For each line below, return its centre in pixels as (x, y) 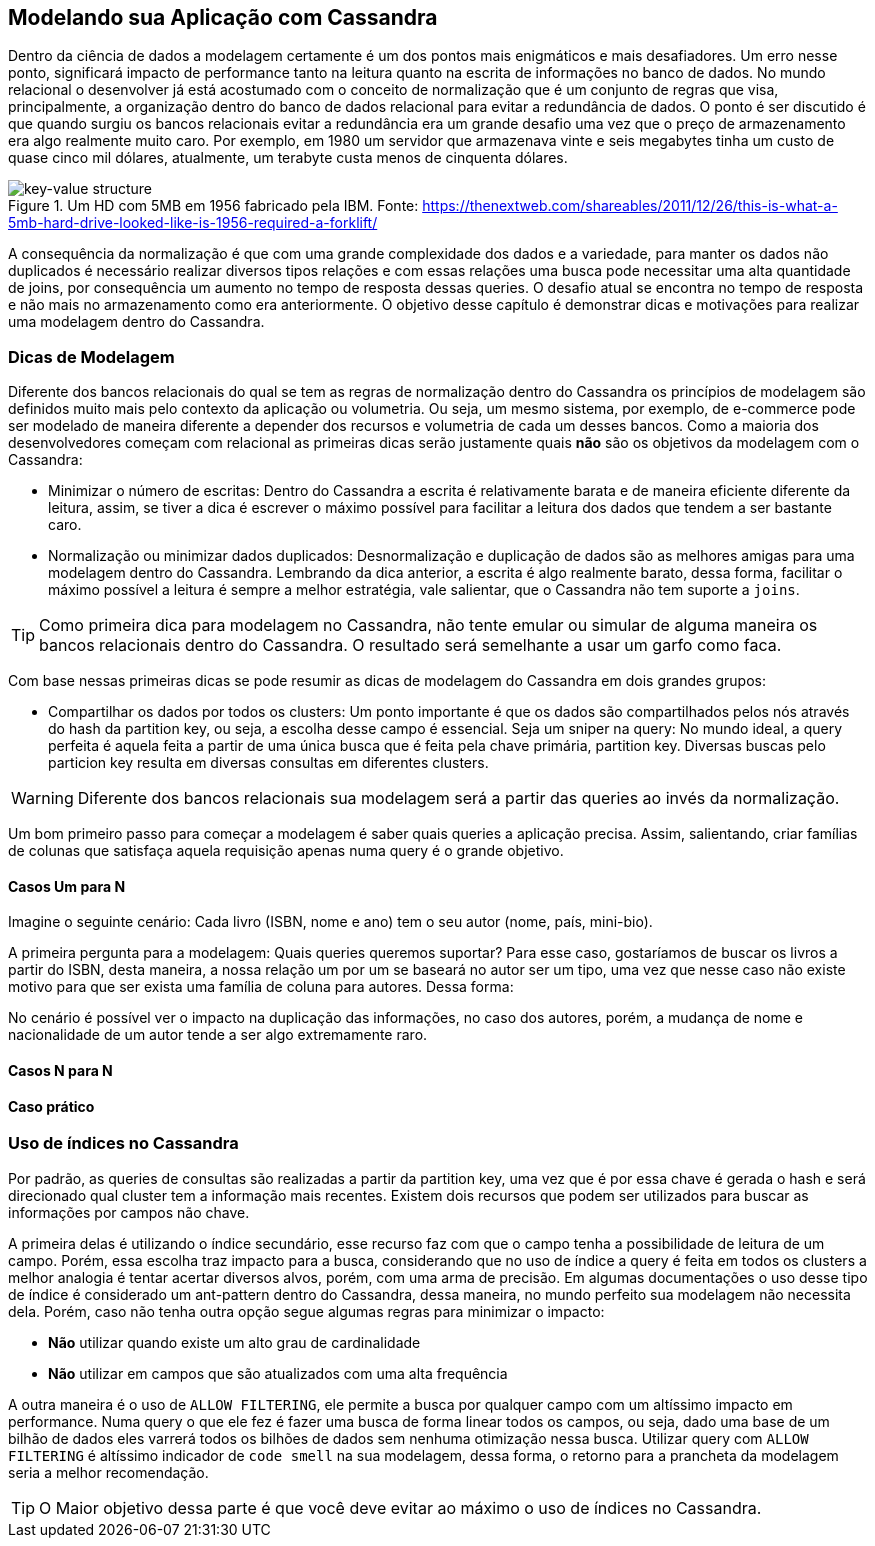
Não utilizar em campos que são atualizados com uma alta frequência (278, 1373)
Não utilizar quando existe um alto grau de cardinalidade (234, 1342)
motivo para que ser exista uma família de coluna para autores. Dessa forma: (261, 987)
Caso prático (51, 1106)
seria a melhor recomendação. (108, 1472)
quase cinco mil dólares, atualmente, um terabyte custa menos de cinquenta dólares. (288, 158)
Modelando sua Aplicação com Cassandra (223, 17)
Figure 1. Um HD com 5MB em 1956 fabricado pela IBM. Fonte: (213, 206)
